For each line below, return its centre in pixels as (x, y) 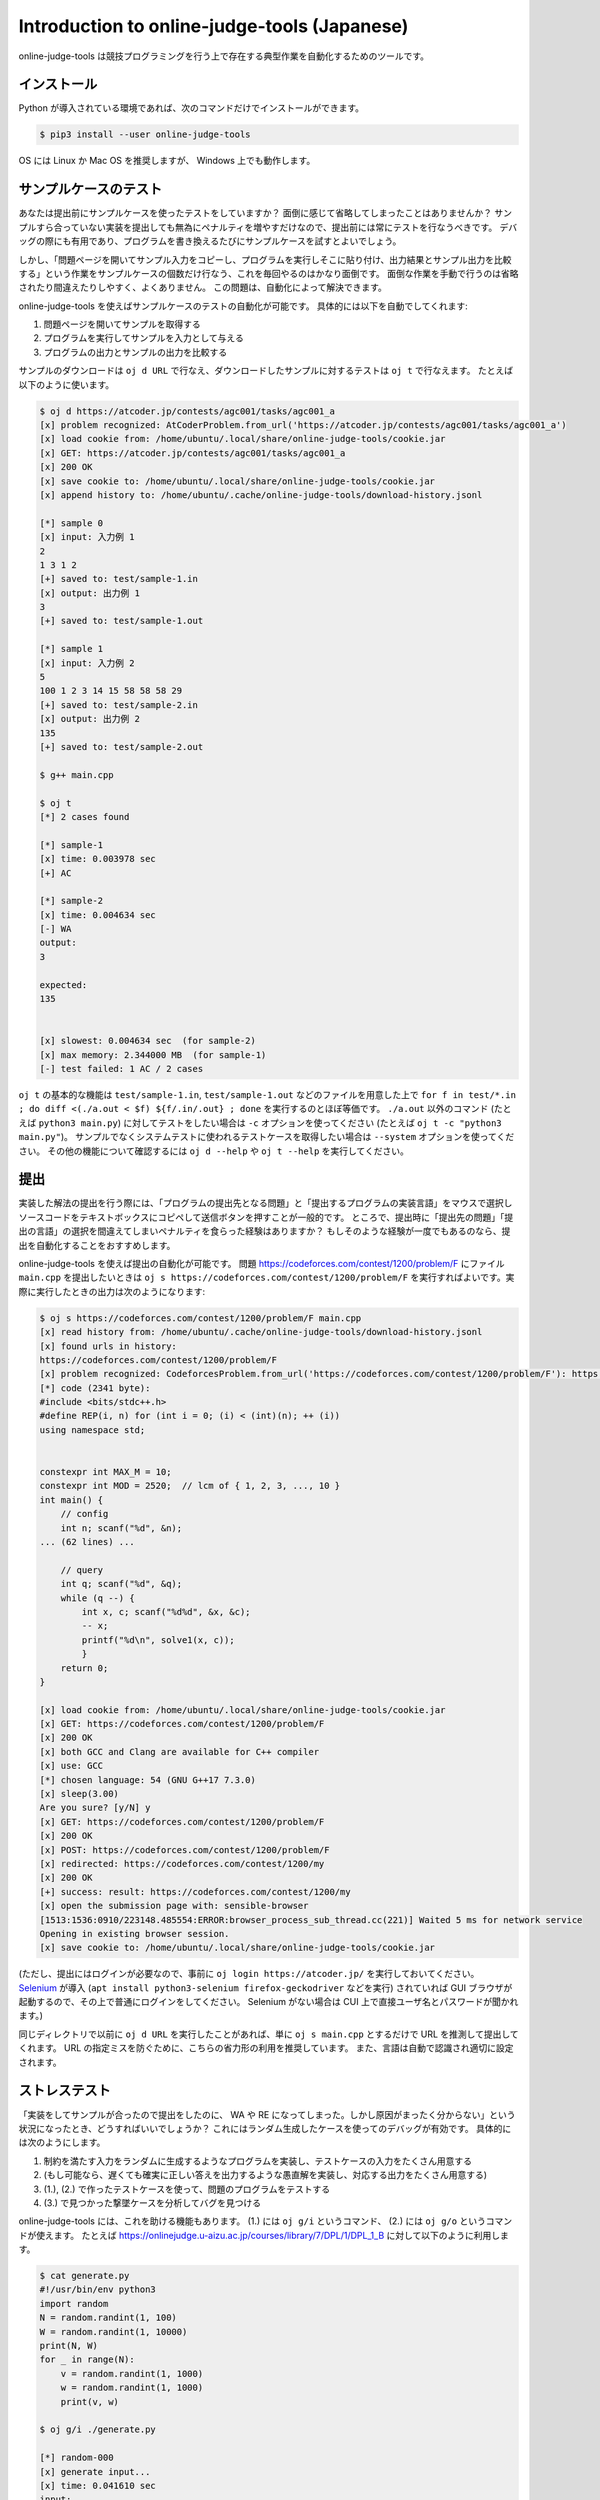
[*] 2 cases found (84, 816)
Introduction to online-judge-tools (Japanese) (213, 26)
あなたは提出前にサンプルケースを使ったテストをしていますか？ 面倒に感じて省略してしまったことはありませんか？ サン (265, 213)
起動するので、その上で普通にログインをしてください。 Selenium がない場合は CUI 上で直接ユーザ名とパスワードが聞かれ (268, 2002)
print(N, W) (69, 2346)
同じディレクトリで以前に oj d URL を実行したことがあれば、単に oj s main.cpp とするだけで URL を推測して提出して (268, 2034)
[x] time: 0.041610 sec (98, 2485)
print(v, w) (90, 2401)
